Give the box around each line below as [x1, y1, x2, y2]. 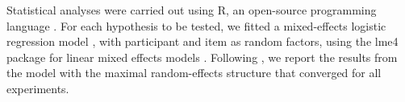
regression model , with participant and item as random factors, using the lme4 [6, 33, 399, 50]
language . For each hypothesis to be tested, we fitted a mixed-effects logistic [6, 17, 386, 34]
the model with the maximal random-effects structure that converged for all [6, 64, 382, 81]
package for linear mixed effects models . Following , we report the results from [6, 48, 398, 65]
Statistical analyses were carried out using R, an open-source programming [6, 2, 377, 18]
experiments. [6, 80, 69, 96]
